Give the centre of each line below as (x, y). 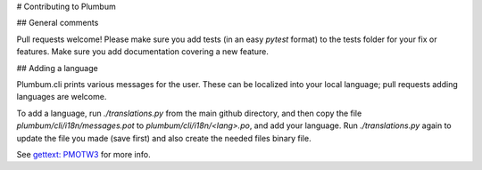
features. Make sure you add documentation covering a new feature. (143, 52)
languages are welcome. (62, 97)
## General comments (58, 23)
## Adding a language (57, 68)
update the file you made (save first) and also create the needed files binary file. (164, 138)
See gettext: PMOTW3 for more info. (83, 154)
